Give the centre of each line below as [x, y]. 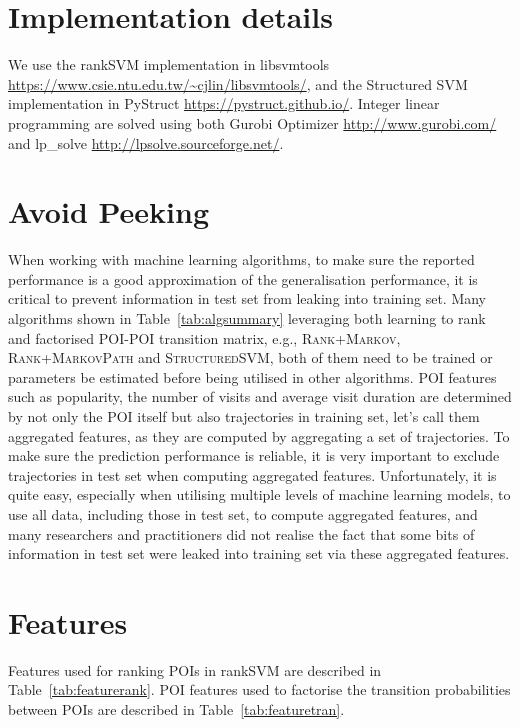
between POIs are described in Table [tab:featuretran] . [176, 709]
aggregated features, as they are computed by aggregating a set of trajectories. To [259, 435]
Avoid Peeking [109, 211]
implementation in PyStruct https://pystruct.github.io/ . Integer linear [224, 103]
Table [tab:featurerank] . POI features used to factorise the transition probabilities [259, 689]
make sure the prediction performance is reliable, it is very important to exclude [254, 455]
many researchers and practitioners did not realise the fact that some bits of [241, 533]
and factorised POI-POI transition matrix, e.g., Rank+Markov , [204, 337]
